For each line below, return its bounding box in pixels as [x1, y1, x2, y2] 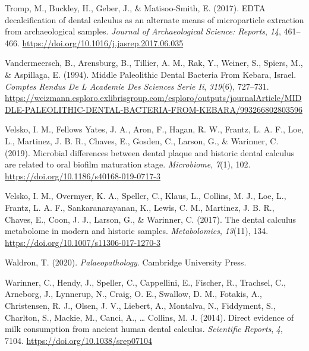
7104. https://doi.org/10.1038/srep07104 [5, 334, 152, 346]
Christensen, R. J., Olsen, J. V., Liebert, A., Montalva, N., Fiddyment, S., [5, 299, 276, 312]
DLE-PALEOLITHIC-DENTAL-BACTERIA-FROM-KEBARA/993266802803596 [5, 103, 302, 115]
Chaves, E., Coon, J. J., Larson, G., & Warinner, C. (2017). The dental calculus [5, 213, 297, 225]
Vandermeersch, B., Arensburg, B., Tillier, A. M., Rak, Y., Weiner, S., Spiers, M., [5, 56, 303, 69]
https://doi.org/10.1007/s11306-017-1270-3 [5, 236, 160, 248]
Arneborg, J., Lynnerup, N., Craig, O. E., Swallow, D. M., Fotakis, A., [5, 287, 262, 300]
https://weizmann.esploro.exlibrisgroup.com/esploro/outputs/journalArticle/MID [5, 91, 302, 104]
